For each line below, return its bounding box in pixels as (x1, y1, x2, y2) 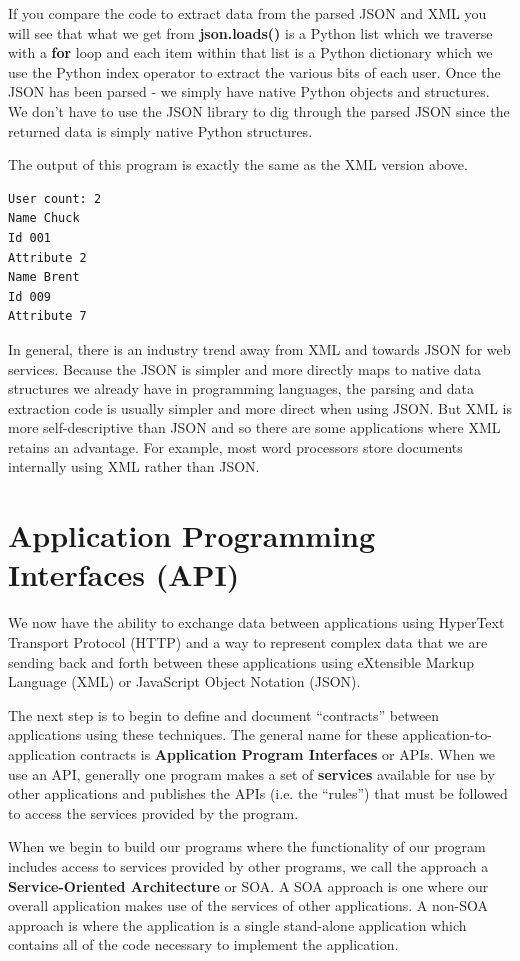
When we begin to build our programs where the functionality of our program (8, 836, 486, 857)
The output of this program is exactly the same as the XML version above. (8, 154, 468, 175)
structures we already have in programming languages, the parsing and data (8, 378, 475, 399)
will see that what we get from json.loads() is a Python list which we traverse (8, 22, 493, 43)
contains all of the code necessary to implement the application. (8, 934, 399, 955)
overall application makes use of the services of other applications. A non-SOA (8, 895, 488, 916)
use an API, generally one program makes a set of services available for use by (8, 763, 495, 784)
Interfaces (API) (8, 554, 240, 595)
